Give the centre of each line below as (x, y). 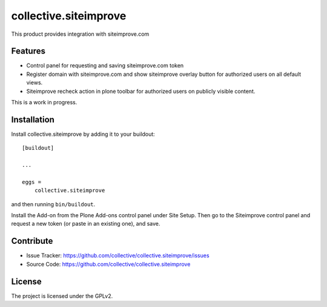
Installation (33, 119)
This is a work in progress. (44, 103)
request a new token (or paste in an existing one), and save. (86, 224)
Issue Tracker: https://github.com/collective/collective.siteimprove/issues (118, 255)
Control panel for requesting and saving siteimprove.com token (105, 66)
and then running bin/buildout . (53, 204)
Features (28, 51)
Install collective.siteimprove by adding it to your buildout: (83, 134)
